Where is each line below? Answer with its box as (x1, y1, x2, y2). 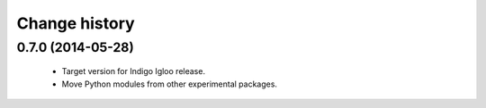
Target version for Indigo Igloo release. (61, 66, 206, 77)
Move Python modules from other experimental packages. (61, 79, 278, 89)
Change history (16, 13, 135, 33)
